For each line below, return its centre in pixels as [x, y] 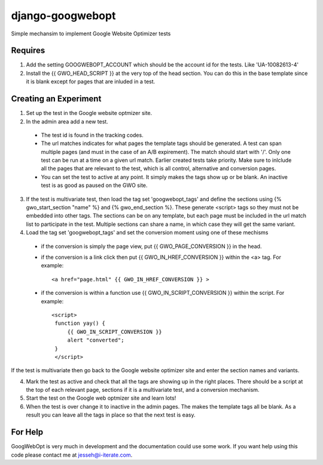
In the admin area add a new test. [67, 121]
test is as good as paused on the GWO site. [94, 185]
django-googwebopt [63, 16]
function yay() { [80, 323]
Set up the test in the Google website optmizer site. [89, 113]
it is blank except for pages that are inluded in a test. [91, 81]
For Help [27, 432]
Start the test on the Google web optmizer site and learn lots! [101, 398]
